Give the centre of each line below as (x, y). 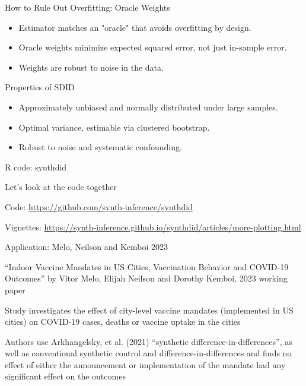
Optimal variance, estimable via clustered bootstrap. (114, 127)
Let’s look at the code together (61, 187)
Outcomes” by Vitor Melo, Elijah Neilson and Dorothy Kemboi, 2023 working (146, 278)
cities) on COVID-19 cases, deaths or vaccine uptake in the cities (123, 322)
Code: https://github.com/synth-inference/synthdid (99, 206)
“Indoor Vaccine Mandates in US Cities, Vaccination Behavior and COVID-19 (147, 266)
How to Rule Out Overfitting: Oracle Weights (87, 7)
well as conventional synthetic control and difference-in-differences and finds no (148, 353)
